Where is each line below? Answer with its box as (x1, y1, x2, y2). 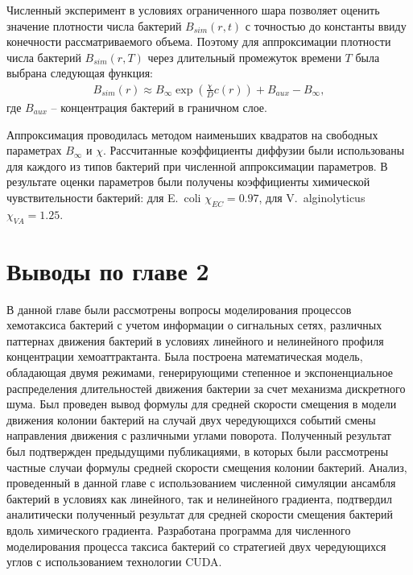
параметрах (6, 142, 62, 159)
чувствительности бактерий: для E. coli (6, 188, 201, 205)
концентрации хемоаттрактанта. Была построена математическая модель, (6, 348, 363, 365)
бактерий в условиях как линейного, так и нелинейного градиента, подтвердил (6, 490, 392, 507)
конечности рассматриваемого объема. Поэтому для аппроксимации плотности (6, 33, 391, 50)
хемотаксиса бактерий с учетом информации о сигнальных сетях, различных (6, 316, 382, 333)
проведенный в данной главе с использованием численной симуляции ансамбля (6, 474, 396, 491)
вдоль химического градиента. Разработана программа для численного (6, 522, 351, 538)
